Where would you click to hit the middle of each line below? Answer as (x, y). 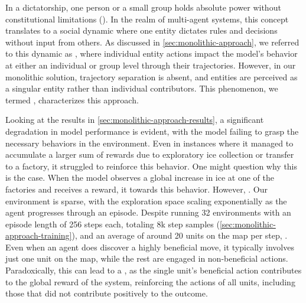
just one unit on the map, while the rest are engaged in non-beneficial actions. (147, 258)
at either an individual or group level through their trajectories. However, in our (151, 65)
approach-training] (39, 235)
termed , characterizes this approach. (72, 100)
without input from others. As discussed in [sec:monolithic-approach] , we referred (152, 42)
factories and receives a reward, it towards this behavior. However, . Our (136, 189)
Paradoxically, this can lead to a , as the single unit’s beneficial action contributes (154, 270)
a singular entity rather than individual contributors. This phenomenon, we (142, 88)
